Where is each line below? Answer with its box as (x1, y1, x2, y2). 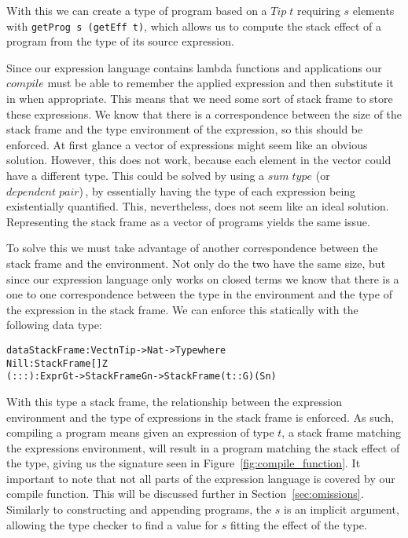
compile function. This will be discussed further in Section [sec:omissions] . (6, 485, 364, 502)
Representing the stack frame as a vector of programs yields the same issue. (6, 213, 370, 229)
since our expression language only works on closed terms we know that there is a (6, 270, 399, 287)
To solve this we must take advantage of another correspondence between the (6, 240, 378, 256)
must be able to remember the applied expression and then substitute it (47, 75, 394, 91)
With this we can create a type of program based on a (6, 2, 267, 18)
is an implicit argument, (284, 501, 399, 518)
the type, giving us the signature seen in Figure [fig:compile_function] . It (6, 455, 361, 471)
